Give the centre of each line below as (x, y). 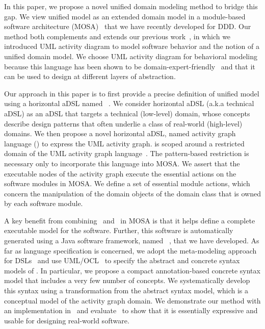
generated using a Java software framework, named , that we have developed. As (132, 241)
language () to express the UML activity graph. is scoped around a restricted (124, 143)
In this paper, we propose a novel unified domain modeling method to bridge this (131, 6)
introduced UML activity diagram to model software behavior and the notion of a (132, 46)
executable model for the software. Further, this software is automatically (119, 230)
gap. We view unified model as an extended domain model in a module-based (125, 16)
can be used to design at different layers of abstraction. (90, 76)
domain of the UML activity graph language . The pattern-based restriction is (127, 153)
